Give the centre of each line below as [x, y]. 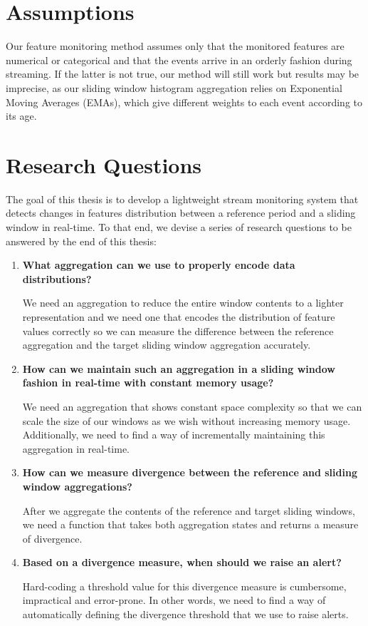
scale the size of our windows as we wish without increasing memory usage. [186, 420]
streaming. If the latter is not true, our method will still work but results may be [183, 74]
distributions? [57, 278]
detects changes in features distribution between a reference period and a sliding [181, 213]
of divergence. [52, 538]
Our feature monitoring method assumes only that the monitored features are [175, 46]
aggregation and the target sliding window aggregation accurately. [167, 345]
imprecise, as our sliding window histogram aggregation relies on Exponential [174, 87]
